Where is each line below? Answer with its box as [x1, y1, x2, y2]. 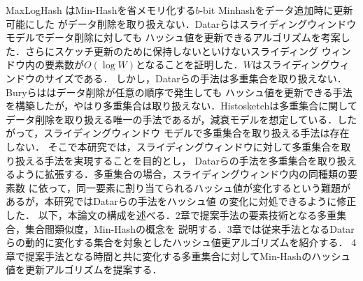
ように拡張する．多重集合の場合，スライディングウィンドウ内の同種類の [15, 167, 348, 181]
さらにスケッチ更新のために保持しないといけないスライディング [24, 43, 319, 58]
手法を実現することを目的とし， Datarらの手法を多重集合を [44, 153, 318, 167]
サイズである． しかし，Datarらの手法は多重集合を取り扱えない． [44, 70, 347, 85]
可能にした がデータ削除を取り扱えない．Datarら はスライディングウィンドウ [6, 16, 357, 31]
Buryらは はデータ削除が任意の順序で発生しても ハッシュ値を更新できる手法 [6, 84, 353, 99]
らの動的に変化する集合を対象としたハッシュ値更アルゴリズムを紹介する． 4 [6, 235, 357, 250]
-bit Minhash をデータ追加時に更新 [199, 3, 353, 17]
